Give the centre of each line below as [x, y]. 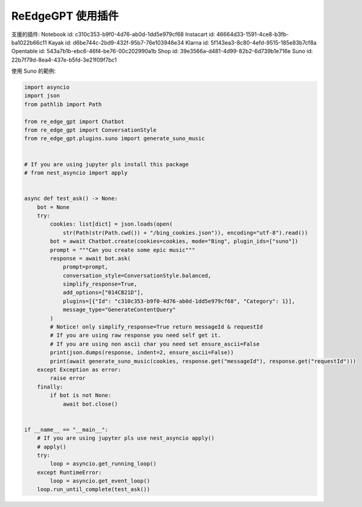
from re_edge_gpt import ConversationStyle [90, 130]
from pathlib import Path [63, 104]
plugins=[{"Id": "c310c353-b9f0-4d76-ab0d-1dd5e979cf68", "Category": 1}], [179, 301]
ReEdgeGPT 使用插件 [65, 16]
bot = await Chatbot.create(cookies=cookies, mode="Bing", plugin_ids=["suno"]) [174, 241]
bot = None [53, 207]
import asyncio [47, 87]
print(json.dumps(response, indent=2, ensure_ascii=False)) [142, 353]
